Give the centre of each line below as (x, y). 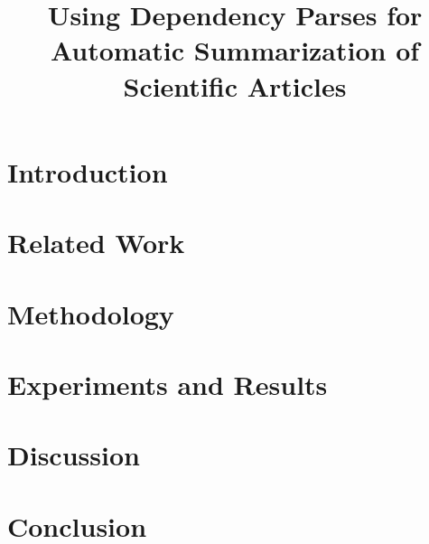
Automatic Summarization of (235, 50)
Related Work (96, 243)
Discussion (74, 455)
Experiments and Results (168, 384)
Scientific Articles (235, 85)
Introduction (88, 171)
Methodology (91, 313)
